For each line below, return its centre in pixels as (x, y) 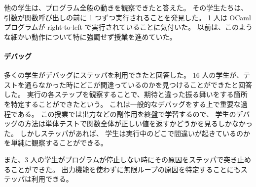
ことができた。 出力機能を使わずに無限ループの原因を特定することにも (126, 169)
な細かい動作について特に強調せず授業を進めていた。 (90, 36)
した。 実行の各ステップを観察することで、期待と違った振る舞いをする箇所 (126, 94)
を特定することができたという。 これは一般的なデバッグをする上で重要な (122, 104)
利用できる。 (52, 179)
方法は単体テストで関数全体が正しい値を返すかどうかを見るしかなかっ (138, 123)
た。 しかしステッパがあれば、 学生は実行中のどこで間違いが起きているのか (127, 133)
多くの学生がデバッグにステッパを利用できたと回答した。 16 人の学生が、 (124, 75)
